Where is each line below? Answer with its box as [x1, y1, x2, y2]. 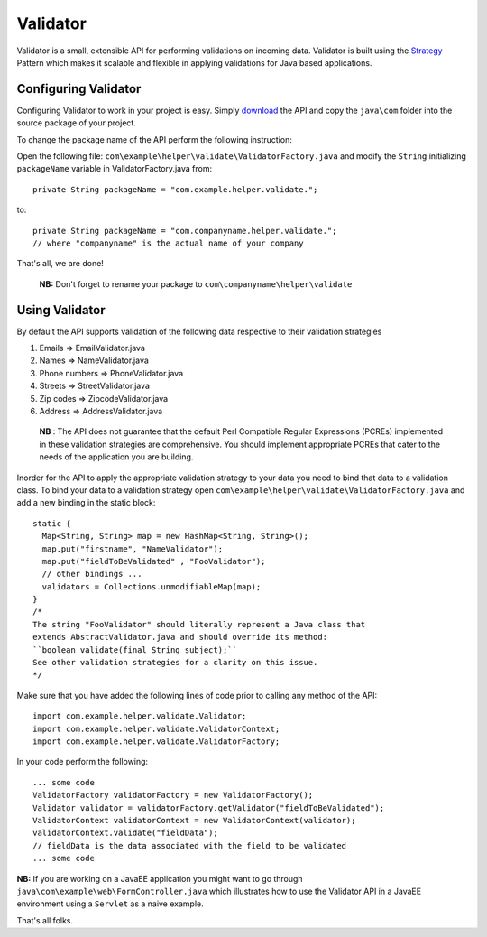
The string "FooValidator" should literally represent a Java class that [32, 619, 366, 629]
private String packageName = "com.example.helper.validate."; [32, 184, 318, 194]
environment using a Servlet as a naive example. [16, 898, 204, 909]
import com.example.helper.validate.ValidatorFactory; [32, 736, 280, 747]
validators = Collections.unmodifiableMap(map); [41, 581, 262, 591]
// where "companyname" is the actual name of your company [32, 237, 304, 248]
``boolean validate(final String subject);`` [32, 645, 238, 654]
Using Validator [16, 302, 106, 318]
